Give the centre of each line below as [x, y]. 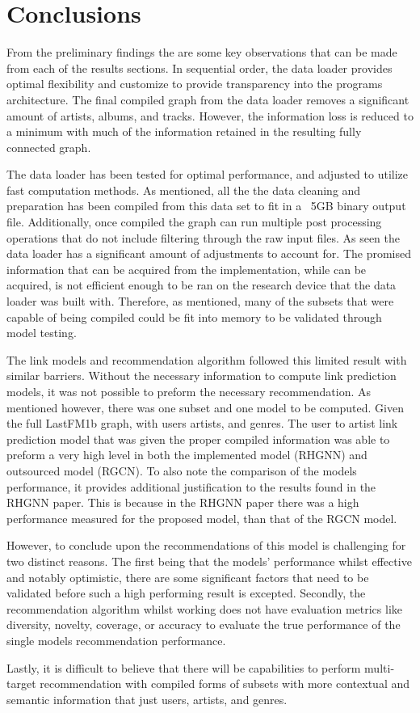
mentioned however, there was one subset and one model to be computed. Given [205, 407]
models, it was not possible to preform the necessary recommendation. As [189, 391]
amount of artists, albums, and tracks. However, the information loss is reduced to [210, 115]
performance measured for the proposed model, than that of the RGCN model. [202, 518]
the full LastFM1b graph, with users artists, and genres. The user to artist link [202, 423]
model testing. [42, 333]
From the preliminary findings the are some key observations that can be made [202, 52]
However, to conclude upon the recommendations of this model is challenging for [206, 545]
